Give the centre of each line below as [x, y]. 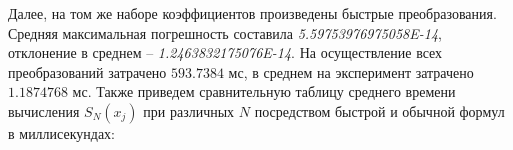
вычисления [44, 110]
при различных [189, 110]
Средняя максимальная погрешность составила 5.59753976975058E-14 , [225, 32]
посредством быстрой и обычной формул [379, 110]
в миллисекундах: [62, 132]
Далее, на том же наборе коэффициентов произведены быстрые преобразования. [252, 13]
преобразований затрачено [87, 71]
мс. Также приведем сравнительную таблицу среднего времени [264, 91]
